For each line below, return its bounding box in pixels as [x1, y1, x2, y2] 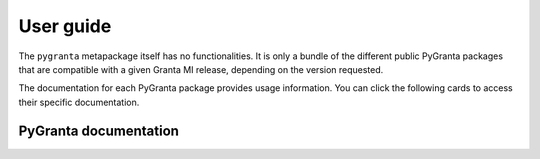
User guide [18, 15, 112, 37]
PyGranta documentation [18, 122, 180, 139]
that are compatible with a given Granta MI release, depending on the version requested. [18, 63, 384, 75]
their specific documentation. [18, 96, 140, 108]
